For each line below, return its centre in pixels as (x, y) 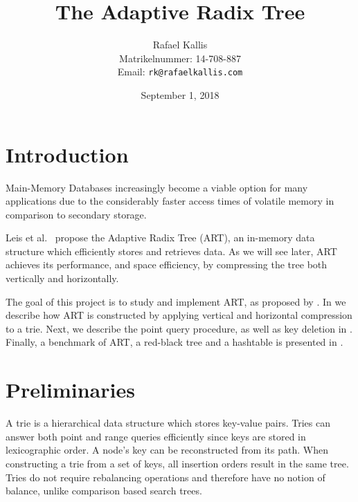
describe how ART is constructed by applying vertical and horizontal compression (179, 315)
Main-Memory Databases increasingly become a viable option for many (157, 187)
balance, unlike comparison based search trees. (104, 491)
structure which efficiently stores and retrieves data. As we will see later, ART (171, 251)
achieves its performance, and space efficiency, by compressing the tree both (167, 264)
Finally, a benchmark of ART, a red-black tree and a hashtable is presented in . (174, 342)
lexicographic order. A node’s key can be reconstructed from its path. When (167, 450)
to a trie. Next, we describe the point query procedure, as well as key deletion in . (179, 328)
